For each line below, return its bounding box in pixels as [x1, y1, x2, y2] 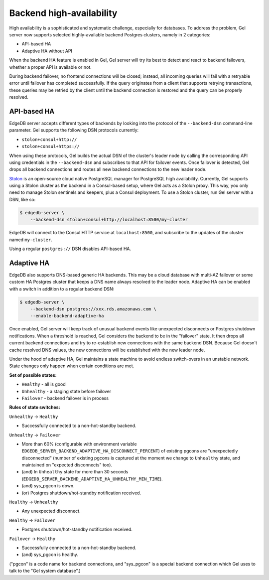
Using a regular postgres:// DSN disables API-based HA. [9, 246, 132, 252]
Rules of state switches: [9, 404, 60, 411]
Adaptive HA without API [21, 48, 72, 54]
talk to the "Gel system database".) [9, 568, 81, 574]
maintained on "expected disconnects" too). [21, 462, 112, 468]
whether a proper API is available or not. [9, 64, 92, 70]
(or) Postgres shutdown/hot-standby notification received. [21, 490, 141, 496]
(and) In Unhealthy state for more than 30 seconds [21, 469, 129, 475]
